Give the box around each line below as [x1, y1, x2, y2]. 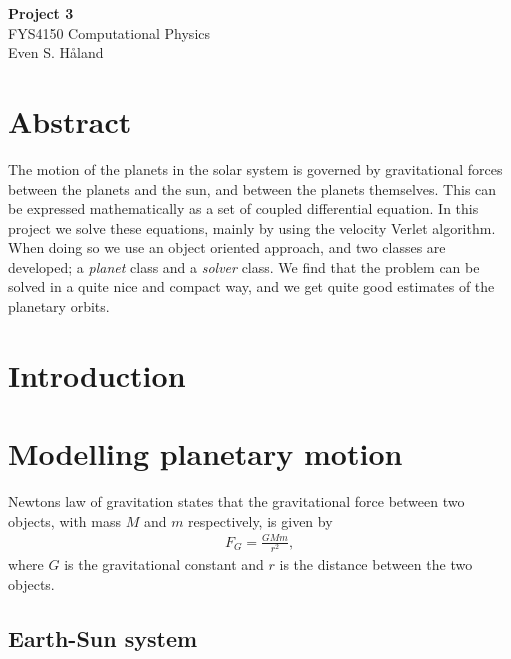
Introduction [8, 354, 186, 395]
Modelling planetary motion [8, 433, 403, 474]
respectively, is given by [188, 510, 333, 531]
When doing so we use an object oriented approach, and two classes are [8, 237, 446, 258]
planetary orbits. [8, 296, 110, 317]
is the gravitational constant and [64, 554, 264, 575]
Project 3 [8, 3, 74, 23]
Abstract [8, 100, 132, 141]
